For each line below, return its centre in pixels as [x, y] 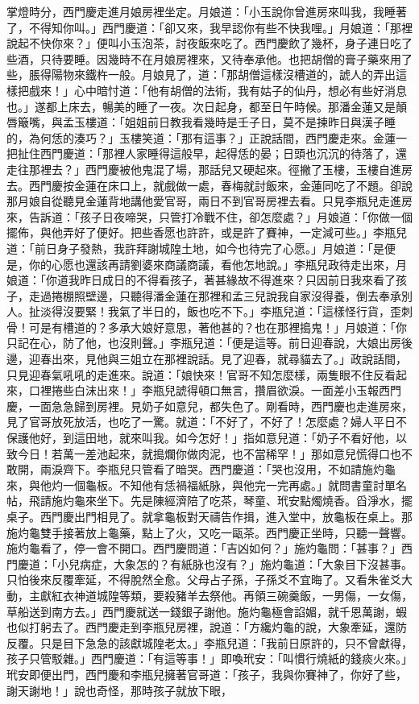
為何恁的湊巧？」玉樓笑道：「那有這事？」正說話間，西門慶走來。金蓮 [212, 137]
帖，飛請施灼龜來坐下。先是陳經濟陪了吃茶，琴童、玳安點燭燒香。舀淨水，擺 [209, 501]
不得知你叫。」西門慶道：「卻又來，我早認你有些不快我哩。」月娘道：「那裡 [220, 27]
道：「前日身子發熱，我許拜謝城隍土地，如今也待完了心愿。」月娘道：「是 [195, 248]
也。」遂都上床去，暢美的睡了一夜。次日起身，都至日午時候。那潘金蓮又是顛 [207, 106]
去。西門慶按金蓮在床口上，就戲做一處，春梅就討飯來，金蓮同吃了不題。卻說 [209, 185]
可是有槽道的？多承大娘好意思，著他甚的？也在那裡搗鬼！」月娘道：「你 [218, 327]
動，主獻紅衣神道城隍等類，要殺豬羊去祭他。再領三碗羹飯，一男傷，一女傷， [209, 595]
